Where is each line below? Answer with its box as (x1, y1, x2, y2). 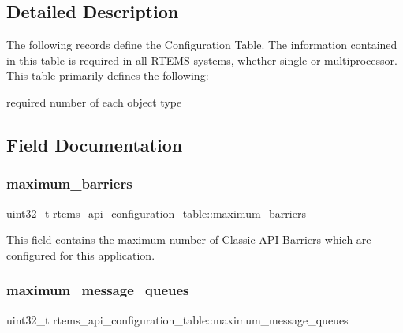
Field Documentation (6, 132, 183, 156)
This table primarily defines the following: (6, 67, 209, 84)
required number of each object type (6, 93, 182, 110)
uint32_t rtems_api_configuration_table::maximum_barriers (6, 204, 306, 221)
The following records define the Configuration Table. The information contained (6, 36, 397, 53)
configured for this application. (6, 246, 155, 263)
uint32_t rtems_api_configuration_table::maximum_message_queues (6, 311, 349, 327)
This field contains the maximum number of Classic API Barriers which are (6, 231, 371, 248)
